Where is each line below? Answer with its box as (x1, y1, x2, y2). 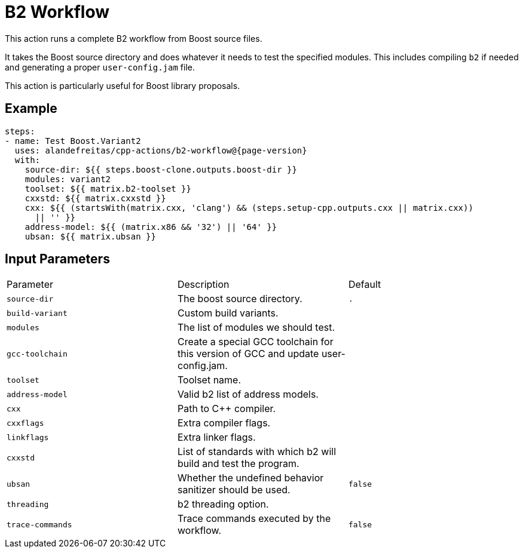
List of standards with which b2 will (177, 446, 337, 458)
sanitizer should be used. (177, 484, 290, 496)
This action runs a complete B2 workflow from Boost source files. (5, 33, 262, 44)
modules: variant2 (25, 174, 111, 184)
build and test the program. (177, 457, 299, 470)
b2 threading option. (177, 498, 269, 511)
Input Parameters (5, 251, 110, 267)
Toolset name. (177, 374, 241, 386)
